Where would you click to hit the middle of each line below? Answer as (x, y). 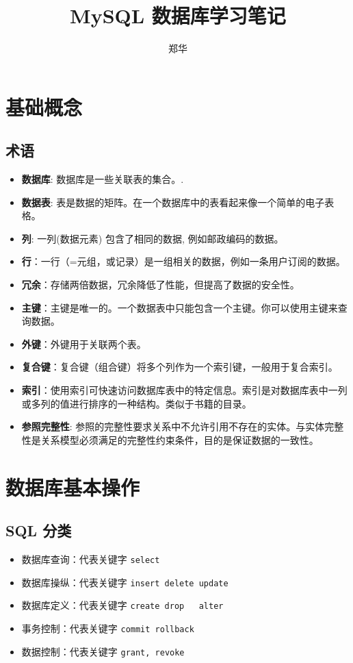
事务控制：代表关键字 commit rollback (108, 628)
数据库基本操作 (73, 487)
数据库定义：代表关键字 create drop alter (122, 605)
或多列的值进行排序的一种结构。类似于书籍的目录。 (136, 403)
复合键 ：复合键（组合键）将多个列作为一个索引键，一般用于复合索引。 (180, 367)
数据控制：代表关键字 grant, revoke (103, 651)
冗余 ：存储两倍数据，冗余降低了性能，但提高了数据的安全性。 (160, 285)
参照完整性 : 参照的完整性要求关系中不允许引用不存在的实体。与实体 (173, 426)
